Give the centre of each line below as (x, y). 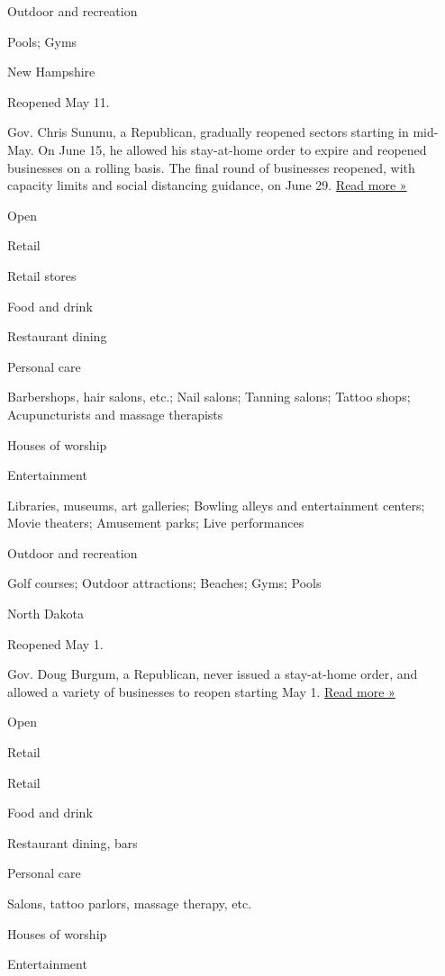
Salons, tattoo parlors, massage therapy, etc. (130, 903)
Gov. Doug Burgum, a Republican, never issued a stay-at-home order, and (213, 674)
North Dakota (46, 614)
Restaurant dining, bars (73, 842)
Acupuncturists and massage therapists (115, 414)
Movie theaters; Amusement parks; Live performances (156, 523)
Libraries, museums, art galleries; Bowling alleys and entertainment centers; (216, 505)
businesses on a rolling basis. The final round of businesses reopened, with (211, 167)
